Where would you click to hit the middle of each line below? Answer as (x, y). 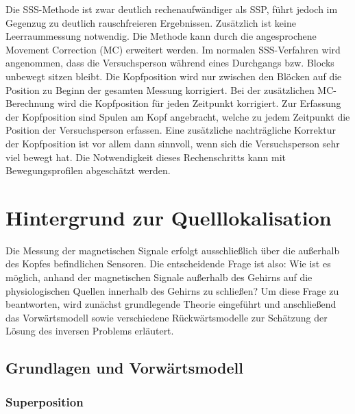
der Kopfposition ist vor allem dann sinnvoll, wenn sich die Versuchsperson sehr (173, 143)
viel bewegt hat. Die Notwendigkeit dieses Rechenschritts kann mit (146, 157)
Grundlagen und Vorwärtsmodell (124, 368)
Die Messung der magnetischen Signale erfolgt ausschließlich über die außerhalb (173, 250)
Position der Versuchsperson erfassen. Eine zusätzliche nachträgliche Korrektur (171, 130)
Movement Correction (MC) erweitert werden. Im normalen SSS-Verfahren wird (173, 49)
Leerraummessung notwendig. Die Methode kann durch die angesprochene (161, 36)
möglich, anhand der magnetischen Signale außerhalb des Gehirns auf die (159, 277)
